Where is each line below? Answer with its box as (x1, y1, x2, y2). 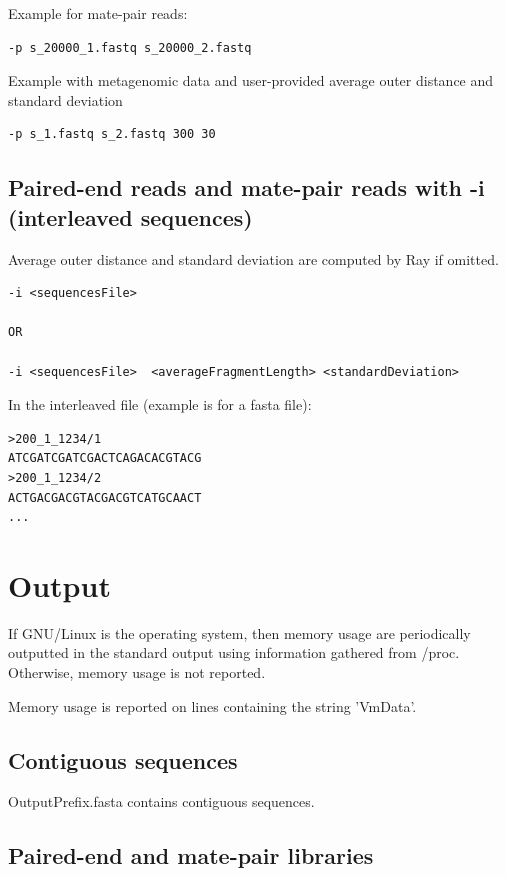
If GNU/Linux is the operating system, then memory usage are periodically (8, 622, 471, 643)
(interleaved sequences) (8, 201, 253, 232)
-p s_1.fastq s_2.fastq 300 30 (8, 127, 216, 142)
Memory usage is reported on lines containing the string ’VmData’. (8, 695, 417, 716)
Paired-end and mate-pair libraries (8, 840, 374, 871)
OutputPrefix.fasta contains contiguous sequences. (8, 791, 315, 812)
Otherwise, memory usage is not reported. (8, 662, 266, 682)
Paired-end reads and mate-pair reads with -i (8, 172, 485, 203)
